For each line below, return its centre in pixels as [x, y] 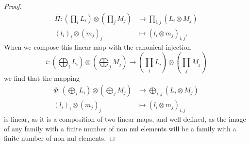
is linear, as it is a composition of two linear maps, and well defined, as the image [125, 119]
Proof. [13, 6]
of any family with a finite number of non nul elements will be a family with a [120, 128]
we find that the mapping [42, 78]
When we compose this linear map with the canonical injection [98, 47]
